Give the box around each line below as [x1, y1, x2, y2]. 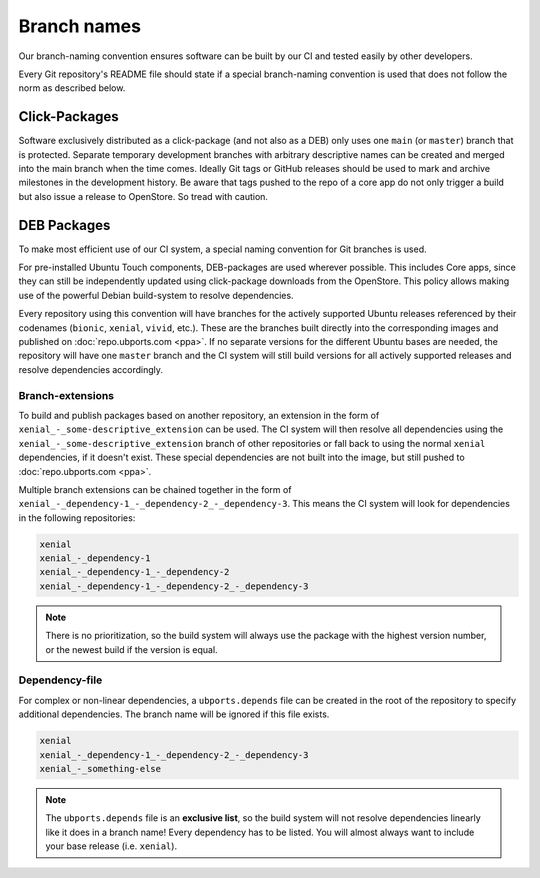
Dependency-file [18, 673, 103, 687]
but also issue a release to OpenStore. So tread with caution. [18, 190, 269, 202]
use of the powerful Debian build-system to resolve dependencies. [18, 289, 294, 301]
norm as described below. [18, 82, 126, 94]
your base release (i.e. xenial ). [45, 840, 178, 852]
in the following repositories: [18, 511, 136, 524]
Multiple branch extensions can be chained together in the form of [18, 483, 292, 495]
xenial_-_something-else [39, 763, 162, 774]
